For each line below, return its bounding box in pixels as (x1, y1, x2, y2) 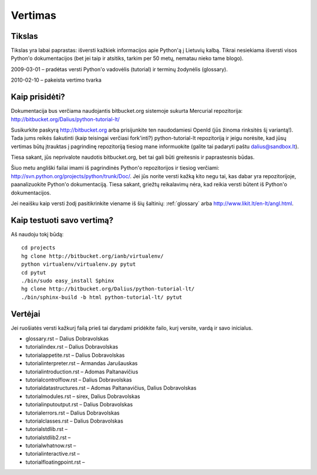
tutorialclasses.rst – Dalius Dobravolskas (25, 417, 123, 424)
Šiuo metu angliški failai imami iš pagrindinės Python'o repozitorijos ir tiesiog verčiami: (11, 165, 220, 172)
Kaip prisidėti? (11, 92, 66, 102)
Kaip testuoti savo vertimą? (11, 215, 114, 225)
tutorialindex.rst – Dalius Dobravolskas (25, 343, 119, 350)
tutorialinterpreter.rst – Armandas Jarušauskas (25, 360, 138, 367)
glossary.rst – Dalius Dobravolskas (25, 335, 109, 342)
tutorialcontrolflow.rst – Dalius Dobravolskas (25, 376, 132, 383)
